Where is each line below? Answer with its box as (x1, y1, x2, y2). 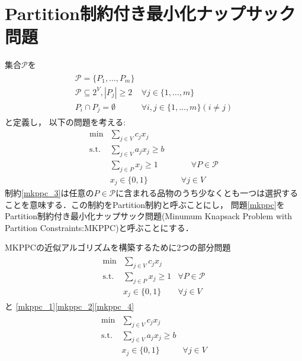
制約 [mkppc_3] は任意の (5, 187, 94, 199)
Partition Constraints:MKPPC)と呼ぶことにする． (5, 221, 194, 233)
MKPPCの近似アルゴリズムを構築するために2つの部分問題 (5, 241, 231, 253)
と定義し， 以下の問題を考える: (5, 116, 126, 128)
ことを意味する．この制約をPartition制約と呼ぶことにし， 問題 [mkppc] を (5, 198, 285, 210)
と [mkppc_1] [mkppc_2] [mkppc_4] (5, 300, 134, 313)
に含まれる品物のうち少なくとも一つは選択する (115, 187, 298, 199)
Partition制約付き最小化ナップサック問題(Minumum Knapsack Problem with (5, 210, 293, 222)
